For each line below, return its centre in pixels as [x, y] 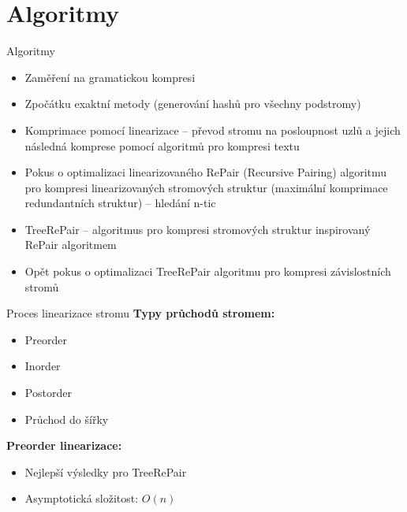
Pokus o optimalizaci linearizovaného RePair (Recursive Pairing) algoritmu [206, 172]
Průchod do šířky [67, 419]
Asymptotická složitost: [82, 498]
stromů [42, 286]
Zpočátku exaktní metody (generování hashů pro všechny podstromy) [193, 104]
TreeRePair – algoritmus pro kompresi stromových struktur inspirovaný [198, 229]
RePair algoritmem [71, 245]
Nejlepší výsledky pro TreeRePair [106, 471]
